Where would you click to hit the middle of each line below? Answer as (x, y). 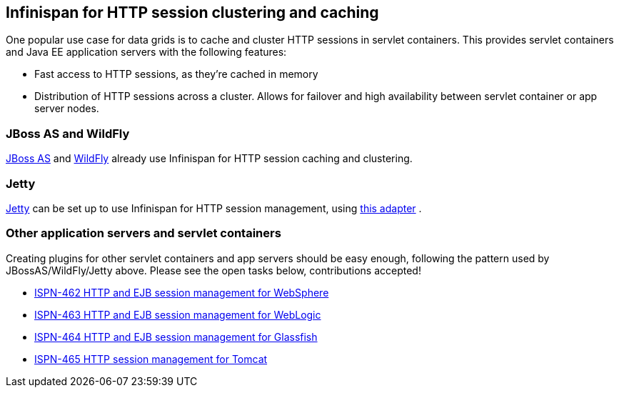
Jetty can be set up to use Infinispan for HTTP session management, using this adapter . (214, 208)
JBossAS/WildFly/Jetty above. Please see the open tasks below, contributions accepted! (213, 270)
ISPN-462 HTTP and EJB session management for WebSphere (182, 292)
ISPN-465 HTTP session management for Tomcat (151, 359)
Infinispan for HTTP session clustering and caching (192, 13)
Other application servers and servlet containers (144, 233)
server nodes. (67, 109)
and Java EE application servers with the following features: (146, 52)
